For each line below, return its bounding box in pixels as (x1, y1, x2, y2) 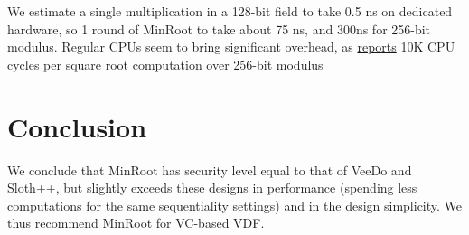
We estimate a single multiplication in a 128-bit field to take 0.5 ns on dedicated (7, 2, 453, 20)
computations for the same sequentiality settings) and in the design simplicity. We (7, 195, 463, 214)
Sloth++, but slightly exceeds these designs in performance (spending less (7, 178, 417, 197)
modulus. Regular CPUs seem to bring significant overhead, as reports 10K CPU (7, 37, 455, 56)
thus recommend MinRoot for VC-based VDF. (7, 213, 265, 232)
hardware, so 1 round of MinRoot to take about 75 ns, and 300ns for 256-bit (7, 19, 431, 38)
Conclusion (7, 108, 147, 145)
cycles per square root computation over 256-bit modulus (7, 54, 324, 73)
